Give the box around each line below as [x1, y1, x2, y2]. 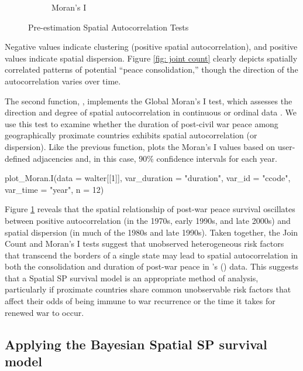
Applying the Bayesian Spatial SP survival [5, 335, 267, 353]
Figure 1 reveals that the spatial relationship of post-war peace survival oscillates [5, 203, 295, 215]
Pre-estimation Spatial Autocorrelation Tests [28, 21, 189, 33]
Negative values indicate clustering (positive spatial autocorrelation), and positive [5, 40, 298, 53]
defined [5, 152, 30, 164]
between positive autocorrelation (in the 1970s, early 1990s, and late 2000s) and [5, 214, 291, 226]
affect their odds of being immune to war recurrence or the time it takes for [5, 295, 276, 307]
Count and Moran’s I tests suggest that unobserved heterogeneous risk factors [5, 237, 284, 250]
